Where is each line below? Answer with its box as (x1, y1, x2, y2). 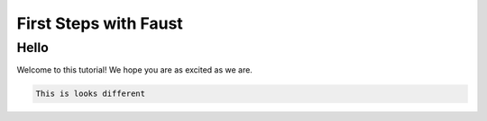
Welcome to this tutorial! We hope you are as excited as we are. (16, 65, 253, 75)
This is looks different (35, 89, 146, 99)
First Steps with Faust (16, 13, 184, 33)
